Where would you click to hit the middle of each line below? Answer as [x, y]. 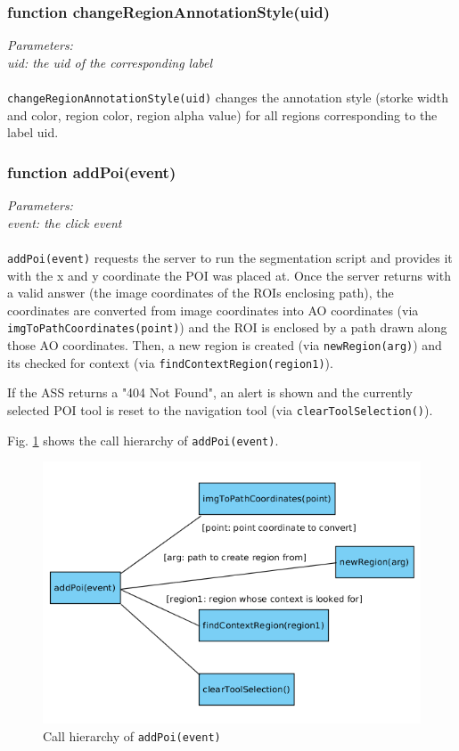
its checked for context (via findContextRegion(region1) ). [170, 362]
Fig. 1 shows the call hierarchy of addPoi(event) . [143, 440]
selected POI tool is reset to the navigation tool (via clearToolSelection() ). [220, 409]
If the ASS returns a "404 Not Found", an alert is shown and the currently [210, 392]
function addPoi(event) [92, 171]
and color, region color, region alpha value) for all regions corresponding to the [222, 114]
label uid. [33, 132]
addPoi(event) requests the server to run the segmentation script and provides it [230, 257]
